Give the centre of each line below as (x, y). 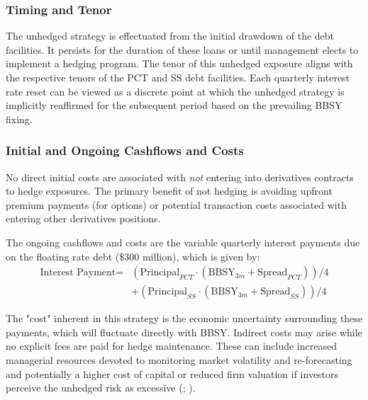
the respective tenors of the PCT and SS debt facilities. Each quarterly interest (178, 77)
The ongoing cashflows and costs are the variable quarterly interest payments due (183, 242)
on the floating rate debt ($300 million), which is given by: (133, 256)
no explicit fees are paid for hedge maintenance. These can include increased (171, 346)
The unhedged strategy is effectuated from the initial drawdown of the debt (170, 36)
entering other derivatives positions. (83, 218)
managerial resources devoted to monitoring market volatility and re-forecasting (179, 360)
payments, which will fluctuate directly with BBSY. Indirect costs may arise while (184, 332)
